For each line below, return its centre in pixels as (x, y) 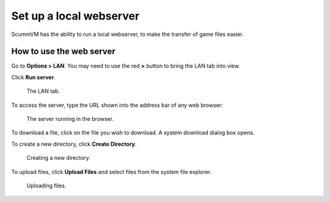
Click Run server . (33, 77)
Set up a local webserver (75, 16)
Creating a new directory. (59, 158)
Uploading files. (46, 186)
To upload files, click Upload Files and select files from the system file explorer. (112, 171)
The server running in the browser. (70, 119)
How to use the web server (63, 52)
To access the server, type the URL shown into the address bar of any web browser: (117, 105)
